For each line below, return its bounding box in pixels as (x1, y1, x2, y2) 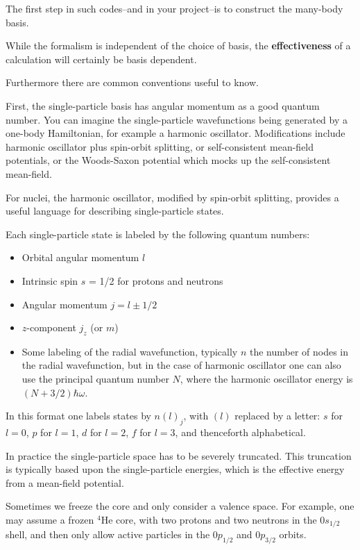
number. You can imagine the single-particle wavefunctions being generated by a (6, 112, 348, 126)
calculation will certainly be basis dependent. (6, 51, 197, 66)
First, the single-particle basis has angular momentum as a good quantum (6, 98, 320, 112)
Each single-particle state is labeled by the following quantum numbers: (6, 226, 310, 241)
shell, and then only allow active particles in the (6, 527, 210, 542)
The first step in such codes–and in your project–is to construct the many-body (6, 1, 343, 15)
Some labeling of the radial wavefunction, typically (22, 344, 238, 358)
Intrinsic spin (22, 273, 78, 287)
